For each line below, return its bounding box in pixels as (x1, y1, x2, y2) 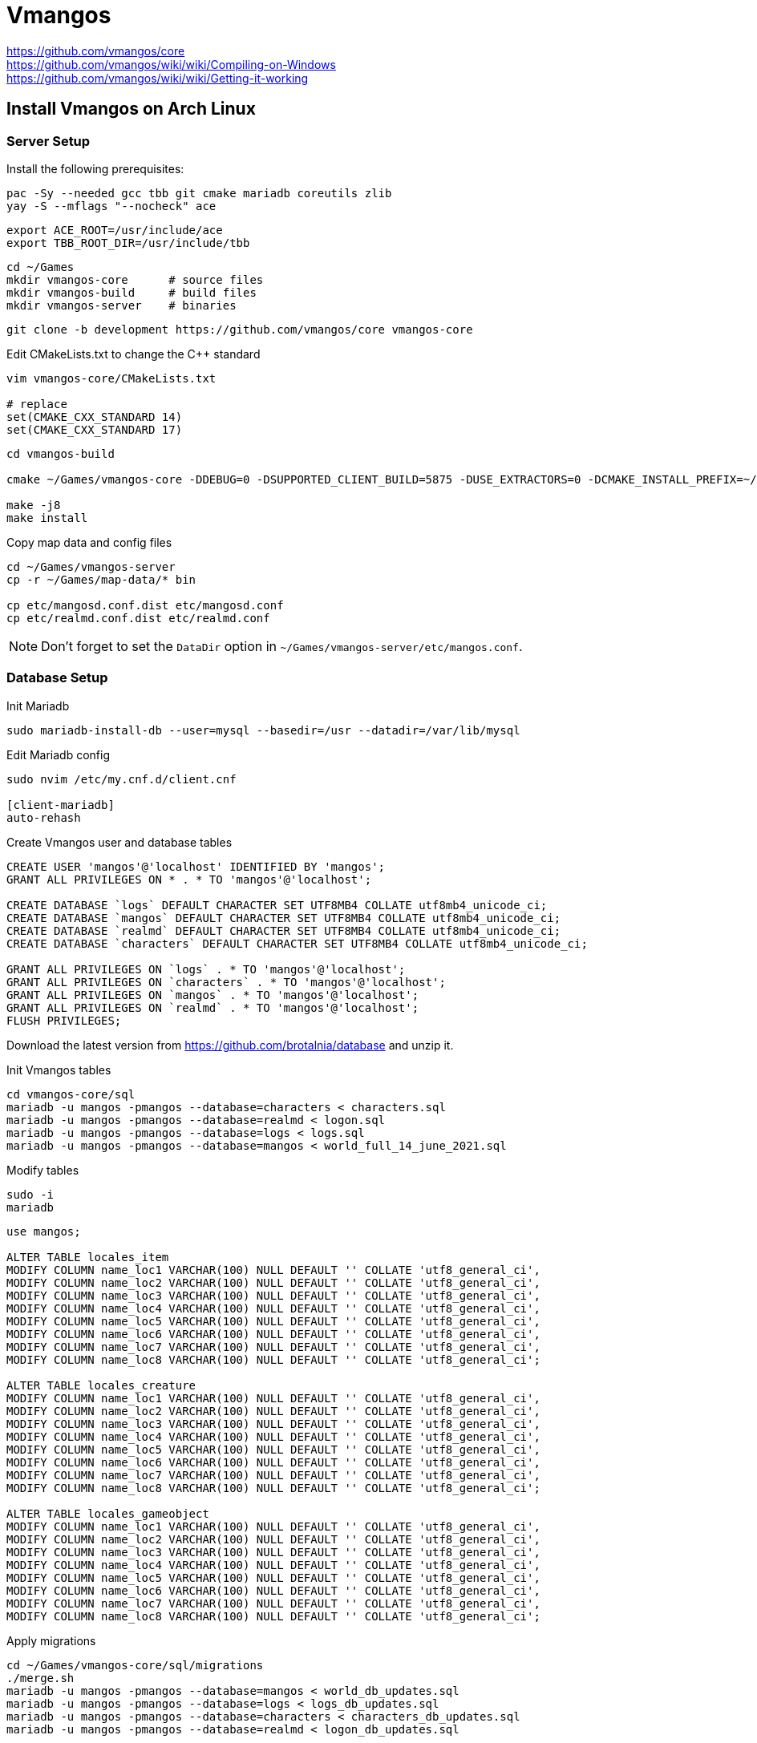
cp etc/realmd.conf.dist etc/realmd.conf (6, 611, 270, 625)
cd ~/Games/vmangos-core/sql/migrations (6, 1658, 264, 1672)
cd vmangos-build (6, 447, 115, 460)
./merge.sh (6, 1671, 75, 1684)
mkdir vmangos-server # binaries (6, 298, 237, 312)
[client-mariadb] (6, 798, 115, 811)
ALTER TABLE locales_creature (6, 1378, 196, 1392)
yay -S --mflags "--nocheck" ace (6, 199, 217, 212)
